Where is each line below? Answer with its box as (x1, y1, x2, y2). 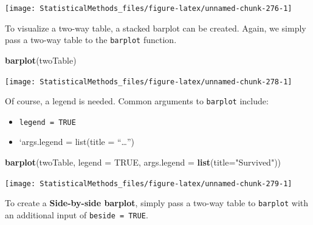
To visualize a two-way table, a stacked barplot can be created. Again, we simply (5, 21, 306, 34)
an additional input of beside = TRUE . (5, 208, 148, 221)
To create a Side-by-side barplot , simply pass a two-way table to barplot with (5, 196, 309, 209)
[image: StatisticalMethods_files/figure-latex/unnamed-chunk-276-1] (5, 4, 292, 13)
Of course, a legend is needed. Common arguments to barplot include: (5, 95, 269, 107)
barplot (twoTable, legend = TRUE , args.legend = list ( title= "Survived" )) (5, 156, 281, 169)
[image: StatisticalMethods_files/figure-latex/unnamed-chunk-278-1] (5, 77, 292, 86)
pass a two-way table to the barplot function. (5, 33, 177, 46)
